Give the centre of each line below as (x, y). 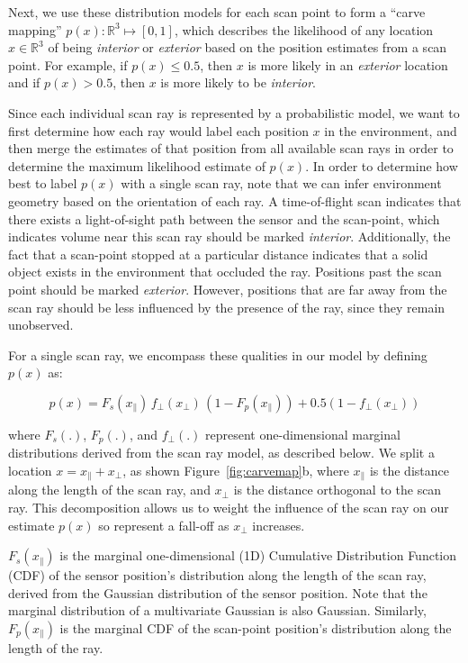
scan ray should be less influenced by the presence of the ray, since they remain (227, 307)
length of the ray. (56, 647)
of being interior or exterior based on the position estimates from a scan (247, 47)
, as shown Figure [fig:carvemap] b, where (236, 470)
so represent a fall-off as (164, 525)
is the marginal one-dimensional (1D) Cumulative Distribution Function (258, 555)
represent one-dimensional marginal (303, 434)
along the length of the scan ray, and (109, 490)
